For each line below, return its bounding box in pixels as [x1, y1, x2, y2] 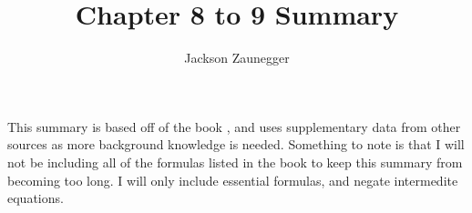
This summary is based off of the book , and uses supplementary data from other [7, 117, 461, 136]
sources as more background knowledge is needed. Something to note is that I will [7, 135, 465, 154]
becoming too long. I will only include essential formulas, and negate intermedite [7, 170, 458, 189]
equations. [7, 188, 64, 208]
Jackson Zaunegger [184, 48, 290, 67]
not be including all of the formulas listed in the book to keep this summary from [7, 152, 463, 171]
